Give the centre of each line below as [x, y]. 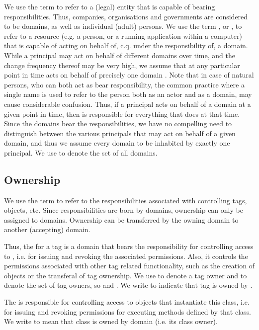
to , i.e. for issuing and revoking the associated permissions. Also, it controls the [126, 256]
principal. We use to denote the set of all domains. [81, 152]
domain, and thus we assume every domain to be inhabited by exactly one [117, 143]
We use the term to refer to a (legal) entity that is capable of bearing [110, 6]
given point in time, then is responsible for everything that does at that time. [122, 114]
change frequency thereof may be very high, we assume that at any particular [122, 65]
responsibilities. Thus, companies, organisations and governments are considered [126, 16]
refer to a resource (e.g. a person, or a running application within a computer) [123, 36]
